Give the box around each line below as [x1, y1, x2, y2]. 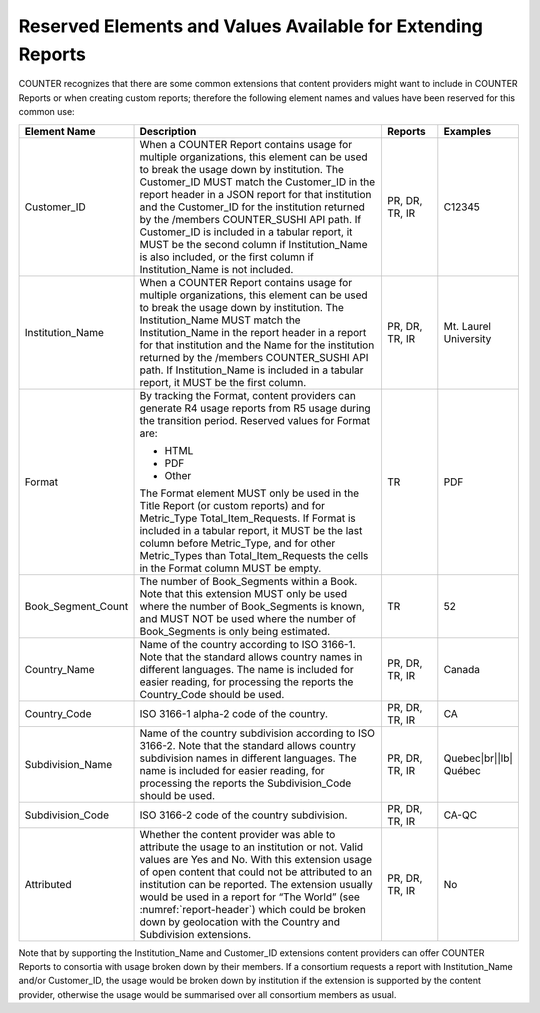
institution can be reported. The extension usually [139, 877, 374, 891]
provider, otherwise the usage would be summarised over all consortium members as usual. [18, 988, 397, 1000]
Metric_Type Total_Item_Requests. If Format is [139, 511, 356, 525]
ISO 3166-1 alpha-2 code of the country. [139, 706, 329, 720]
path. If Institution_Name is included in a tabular [139, 363, 364, 377]
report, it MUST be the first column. [139, 375, 307, 389]
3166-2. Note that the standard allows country [139, 738, 357, 752]
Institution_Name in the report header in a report [139, 325, 367, 339]
